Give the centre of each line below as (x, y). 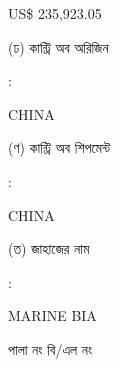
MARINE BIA (52, 315)
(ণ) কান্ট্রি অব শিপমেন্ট (59, 147)
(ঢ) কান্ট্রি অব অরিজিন (58, 46)
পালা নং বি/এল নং (50, 348)
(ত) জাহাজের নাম (49, 248)
